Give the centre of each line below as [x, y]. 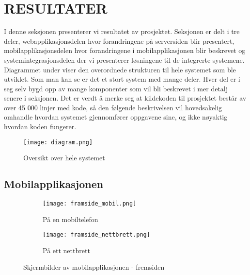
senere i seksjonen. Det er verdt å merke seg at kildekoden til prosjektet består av [125, 98]
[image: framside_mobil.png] [90, 204]
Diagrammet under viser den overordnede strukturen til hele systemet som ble [120, 69]
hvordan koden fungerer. [40, 127]
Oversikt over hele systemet [64, 158]
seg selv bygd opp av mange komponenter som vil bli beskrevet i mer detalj [116, 88]
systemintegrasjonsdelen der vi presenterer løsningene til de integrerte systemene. [124, 60]
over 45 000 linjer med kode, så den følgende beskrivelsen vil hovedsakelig [113, 107]
